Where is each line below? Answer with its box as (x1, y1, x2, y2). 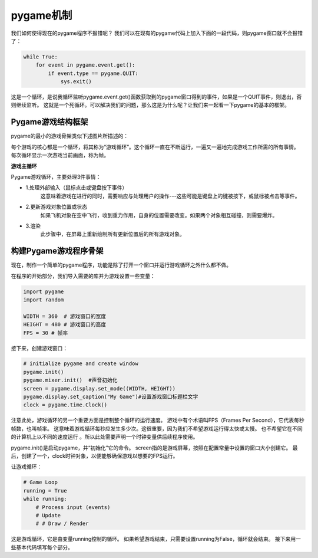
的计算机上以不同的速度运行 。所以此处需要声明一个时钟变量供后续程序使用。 (11, 434, 198, 441)
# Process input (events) (35, 504, 111, 510)
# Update (35, 512, 61, 518)
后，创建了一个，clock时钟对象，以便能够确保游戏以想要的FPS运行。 (11, 452, 178, 459)
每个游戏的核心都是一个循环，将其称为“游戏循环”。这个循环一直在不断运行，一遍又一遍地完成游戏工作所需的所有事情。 (11, 143, 300, 150)
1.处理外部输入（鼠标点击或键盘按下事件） (25, 184, 128, 191)
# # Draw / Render (35, 520, 89, 527)
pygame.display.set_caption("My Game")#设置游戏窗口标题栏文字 (23, 393, 198, 401)
